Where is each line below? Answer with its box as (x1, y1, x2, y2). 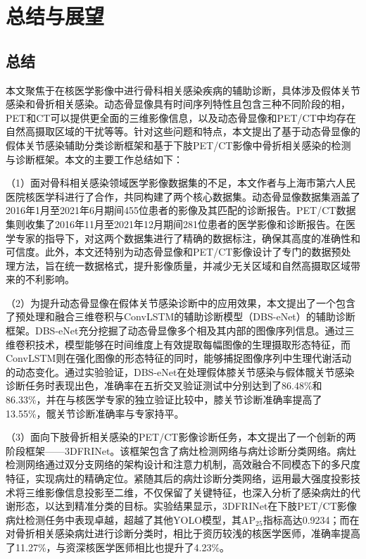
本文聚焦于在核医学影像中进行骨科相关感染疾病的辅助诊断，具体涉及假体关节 (6, 82, 360, 97)
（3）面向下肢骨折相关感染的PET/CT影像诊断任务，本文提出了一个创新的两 (6, 429, 356, 444)
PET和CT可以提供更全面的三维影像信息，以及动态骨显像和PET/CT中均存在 (6, 110, 356, 125)
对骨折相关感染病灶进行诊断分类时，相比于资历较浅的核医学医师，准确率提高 (6, 526, 360, 541)
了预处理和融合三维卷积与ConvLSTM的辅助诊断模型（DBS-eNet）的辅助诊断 (6, 309, 355, 324)
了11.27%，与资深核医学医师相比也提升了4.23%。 (6, 539, 230, 554)
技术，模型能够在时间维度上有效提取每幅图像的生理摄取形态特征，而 (34, 337, 351, 351)
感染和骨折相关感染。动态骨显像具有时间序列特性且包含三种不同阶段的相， (6, 96, 351, 111)
